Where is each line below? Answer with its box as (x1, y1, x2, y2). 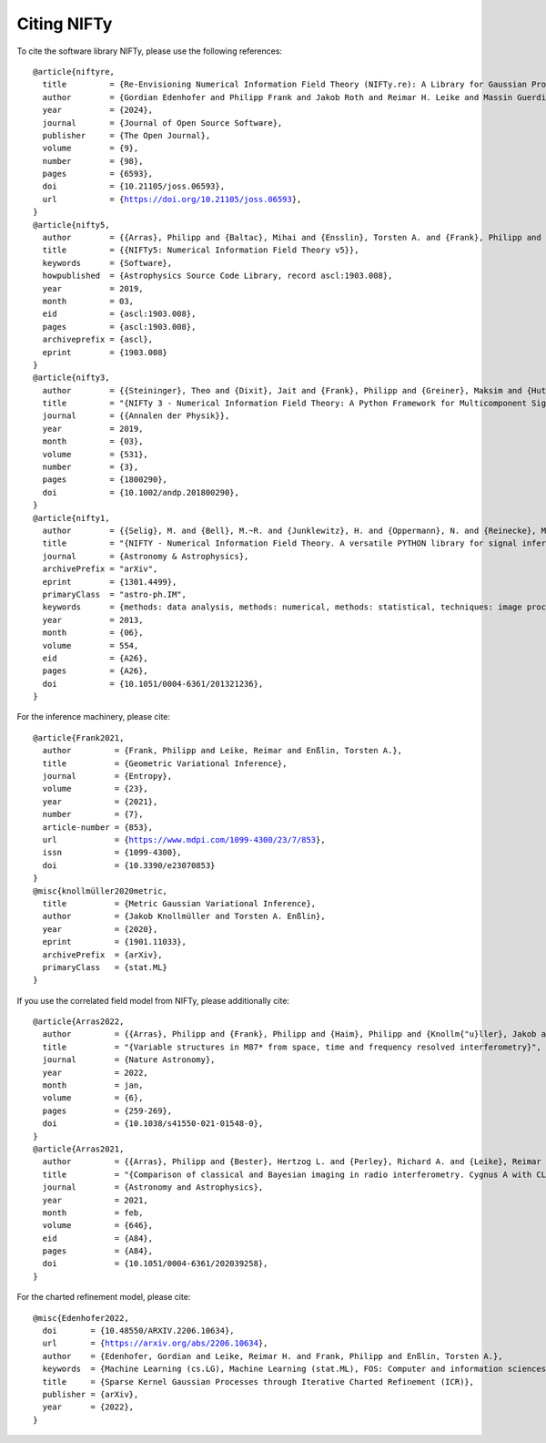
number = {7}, (42, 809, 144, 820)
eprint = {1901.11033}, (42, 936, 187, 947)
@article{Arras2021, (33, 1143, 125, 1154)
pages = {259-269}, (42, 1105, 173, 1116)
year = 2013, (42, 615, 144, 625)
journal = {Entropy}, (42, 771, 173, 782)
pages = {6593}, (42, 169, 154, 179)
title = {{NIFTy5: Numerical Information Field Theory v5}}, (42, 245, 359, 255)
